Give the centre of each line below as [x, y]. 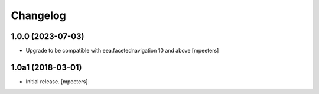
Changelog [38, 15]
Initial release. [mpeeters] [57, 81]
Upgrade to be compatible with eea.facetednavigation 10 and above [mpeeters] [122, 51]
